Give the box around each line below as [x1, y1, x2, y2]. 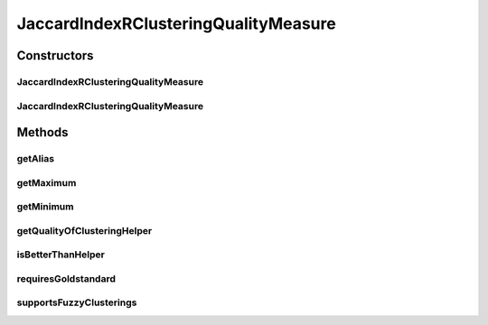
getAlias [16, 153, 54, 165]
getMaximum [16, 176, 77, 189]
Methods [16, 125, 69, 140]
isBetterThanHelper [16, 248, 106, 261]
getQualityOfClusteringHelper [16, 224, 153, 237]
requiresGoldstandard [16, 272, 117, 284]
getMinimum [16, 200, 74, 213]
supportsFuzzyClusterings [16, 296, 137, 309]
